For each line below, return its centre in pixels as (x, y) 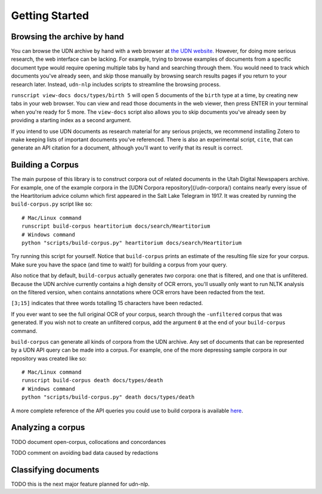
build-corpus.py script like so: (52, 204)
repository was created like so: (49, 358)
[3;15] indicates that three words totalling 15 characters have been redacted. (107, 303)
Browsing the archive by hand (68, 37)
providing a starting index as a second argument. (71, 120)
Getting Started (50, 15)
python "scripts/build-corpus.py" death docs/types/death (108, 397)
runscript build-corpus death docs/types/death (92, 380)
